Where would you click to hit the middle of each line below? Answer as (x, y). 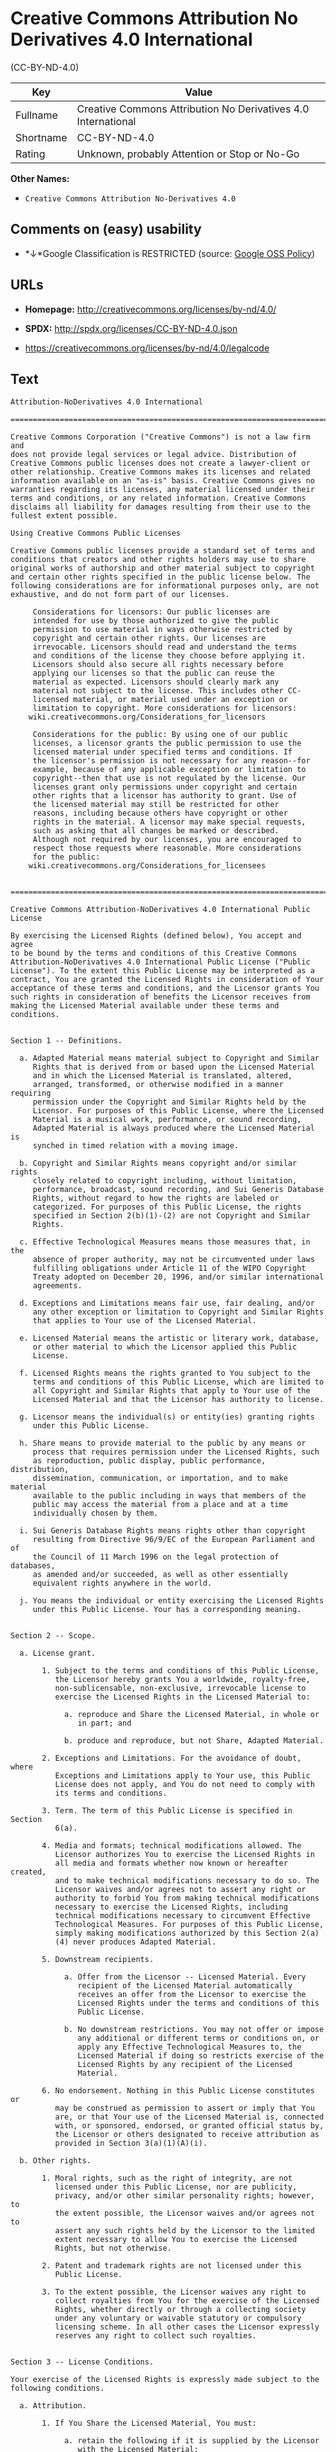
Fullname (36, 115)
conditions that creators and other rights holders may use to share (158, 560)
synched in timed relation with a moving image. (136, 1146)
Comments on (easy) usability (106, 229)
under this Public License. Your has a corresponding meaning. (167, 1610)
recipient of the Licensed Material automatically (185, 1986)
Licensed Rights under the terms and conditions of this (198, 2003)
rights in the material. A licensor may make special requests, (169, 822)
